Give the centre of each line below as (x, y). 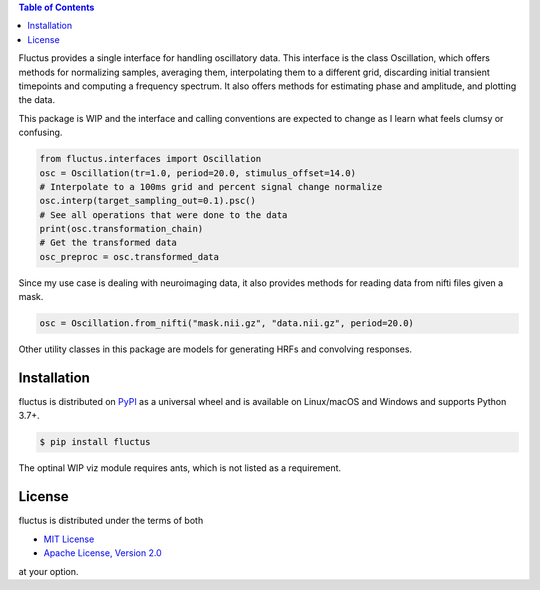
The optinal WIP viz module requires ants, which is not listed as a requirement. (180, 468)
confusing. (40, 132)
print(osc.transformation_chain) (121, 229)
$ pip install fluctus (95, 442)
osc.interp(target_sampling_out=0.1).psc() (148, 201)
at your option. (48, 571)
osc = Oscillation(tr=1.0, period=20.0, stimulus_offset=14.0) (198, 173)
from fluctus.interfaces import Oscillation (150, 159)
